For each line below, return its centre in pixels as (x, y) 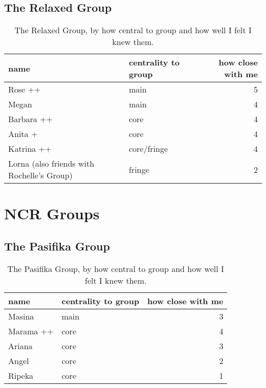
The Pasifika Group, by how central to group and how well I (116, 268)
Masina (21, 316)
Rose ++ (25, 89)
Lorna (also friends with (51, 164)
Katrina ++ (30, 149)
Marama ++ (31, 331)
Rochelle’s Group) (40, 175)
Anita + (23, 134)
